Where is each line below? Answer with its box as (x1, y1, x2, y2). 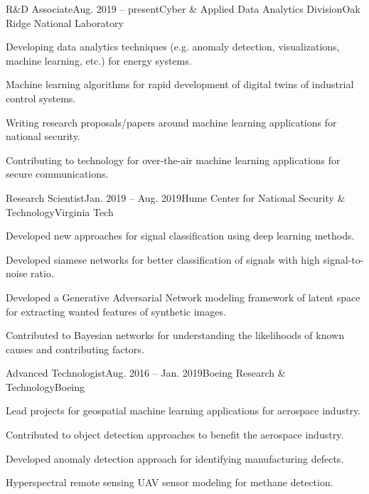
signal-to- (323, 252, 364, 267)
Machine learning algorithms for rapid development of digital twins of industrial (6, 77, 354, 92)
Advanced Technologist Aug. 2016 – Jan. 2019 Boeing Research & (6, 365, 286, 380)
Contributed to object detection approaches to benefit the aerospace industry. (6, 427, 344, 442)
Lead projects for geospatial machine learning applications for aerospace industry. (6, 403, 361, 418)
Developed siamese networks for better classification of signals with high (6, 252, 320, 267)
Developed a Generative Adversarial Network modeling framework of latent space (6, 289, 360, 304)
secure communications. (6, 166, 109, 181)
